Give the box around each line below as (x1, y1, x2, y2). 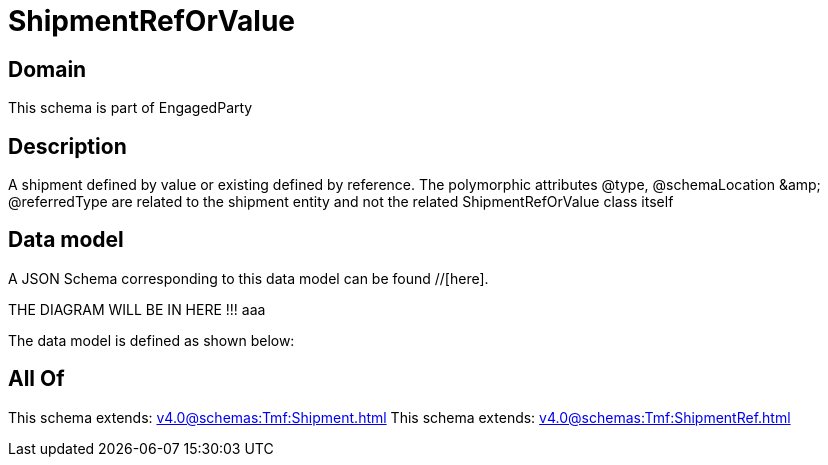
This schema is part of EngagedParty (8, 99, 253, 117)
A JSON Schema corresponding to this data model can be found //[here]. (8, 269, 489, 287)
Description (8, 133, 127, 159)
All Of (8, 366, 65, 392)
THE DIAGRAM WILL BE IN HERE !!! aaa (8, 300, 266, 318)
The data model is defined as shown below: (8, 331, 295, 349)
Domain (8, 56, 87, 82)
